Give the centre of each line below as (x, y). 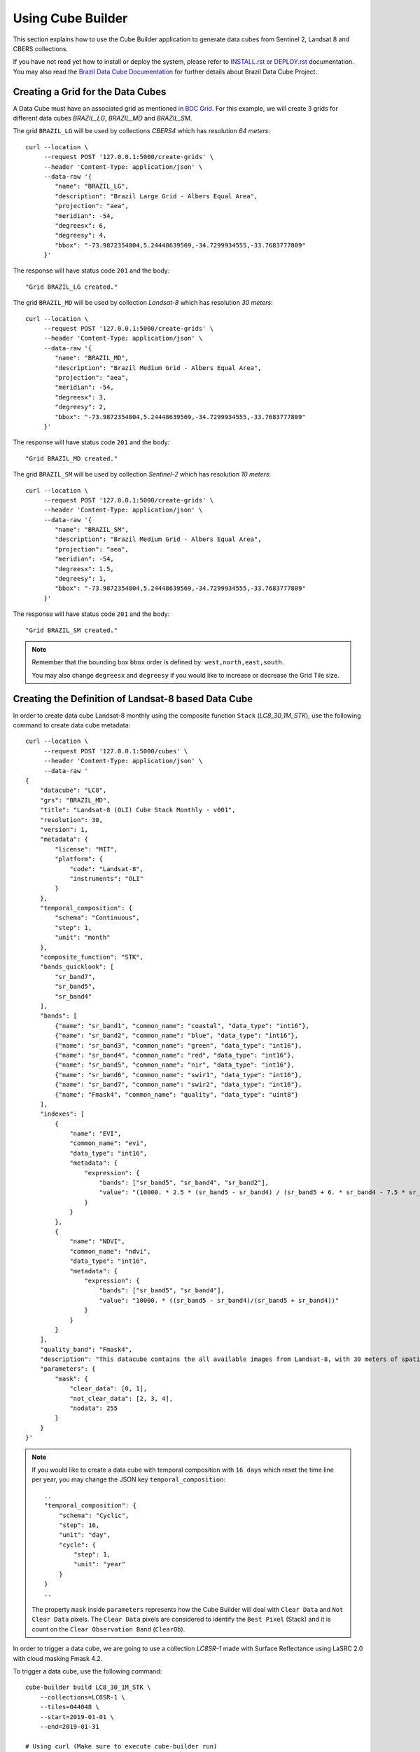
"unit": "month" (83, 938)
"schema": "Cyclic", (94, 1515)
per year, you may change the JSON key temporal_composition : (128, 1479)
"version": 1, (64, 829)
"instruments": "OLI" (106, 878)
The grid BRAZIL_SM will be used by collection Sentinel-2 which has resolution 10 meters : (142, 474)
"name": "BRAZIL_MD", (92, 358)
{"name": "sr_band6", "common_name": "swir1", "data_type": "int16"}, (178, 1075)
